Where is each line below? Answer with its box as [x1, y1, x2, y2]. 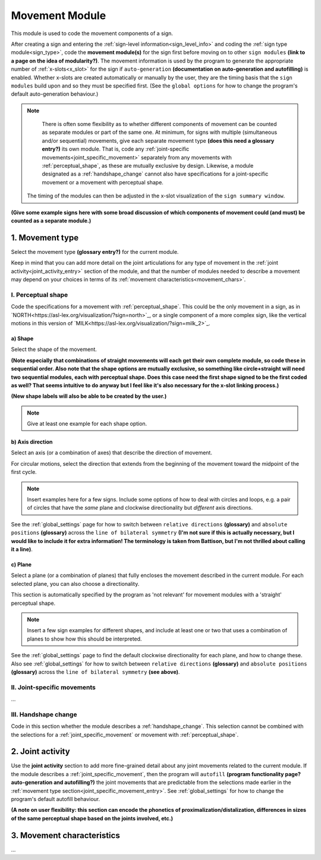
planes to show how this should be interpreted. [27, 635, 142, 642]
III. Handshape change [11, 710, 77, 718]
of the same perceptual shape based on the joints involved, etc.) [11, 815, 174, 822]
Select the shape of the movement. [11, 346, 97, 353]
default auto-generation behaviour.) [11, 90, 99, 98]
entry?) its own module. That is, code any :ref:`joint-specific [42, 146, 190, 153]
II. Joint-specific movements [11, 683, 96, 691]
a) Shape [11, 335, 34, 342]
